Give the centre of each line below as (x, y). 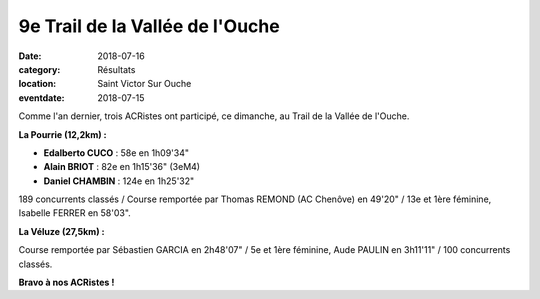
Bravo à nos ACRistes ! (66, 282)
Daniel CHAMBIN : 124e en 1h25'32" (119, 181)
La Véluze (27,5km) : (61, 231)
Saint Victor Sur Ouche (144, 84)
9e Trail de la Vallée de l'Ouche (149, 26)
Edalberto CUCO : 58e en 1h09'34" (116, 152)
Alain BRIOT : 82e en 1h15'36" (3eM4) (121, 167)
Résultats (116, 69)
